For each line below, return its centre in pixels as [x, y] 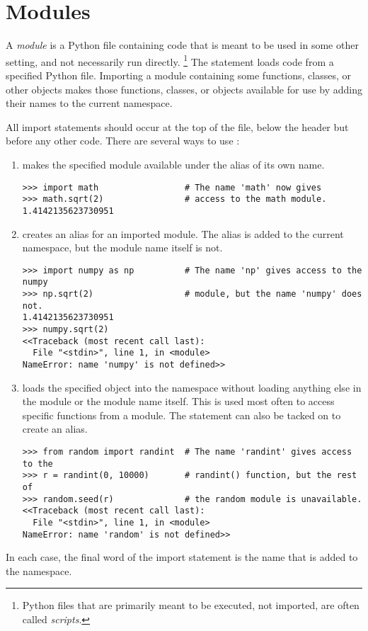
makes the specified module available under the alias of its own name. [173, 164]
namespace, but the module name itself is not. [122, 248]
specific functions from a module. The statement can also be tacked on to [182, 415]
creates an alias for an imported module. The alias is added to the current [183, 233]
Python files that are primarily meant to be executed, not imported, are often [191, 605]
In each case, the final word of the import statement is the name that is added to [182, 557]
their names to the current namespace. [89, 103]
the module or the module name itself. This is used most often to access [178, 401]
